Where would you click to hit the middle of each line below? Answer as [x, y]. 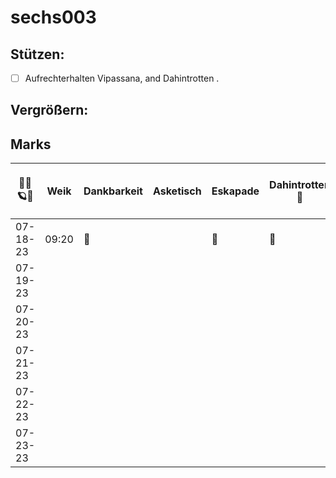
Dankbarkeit [113, 191]
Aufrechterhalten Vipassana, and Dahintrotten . [122, 78]
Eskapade [235, 191]
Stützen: [37, 54]
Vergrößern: [49, 110]
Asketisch [177, 191]
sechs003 [53, 17]
